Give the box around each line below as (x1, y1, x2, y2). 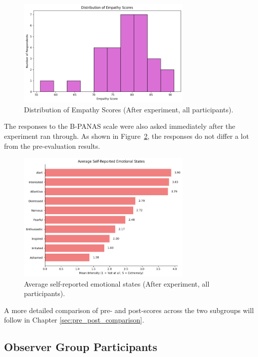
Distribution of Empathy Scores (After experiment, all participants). (24, 104, 234, 114)
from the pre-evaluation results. (4, 140, 100, 151)
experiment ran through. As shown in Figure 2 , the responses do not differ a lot (4, 131, 249, 141)
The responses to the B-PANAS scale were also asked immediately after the (4, 121, 236, 131)
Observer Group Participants (4, 339, 158, 355)
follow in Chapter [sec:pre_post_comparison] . (4, 315, 144, 325)
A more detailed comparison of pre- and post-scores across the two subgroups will (4, 305, 254, 315)
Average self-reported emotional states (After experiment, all (24, 278, 210, 289)
